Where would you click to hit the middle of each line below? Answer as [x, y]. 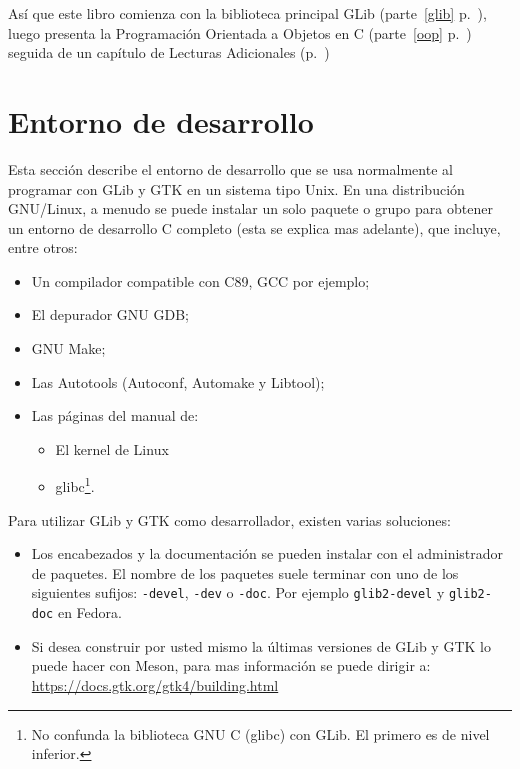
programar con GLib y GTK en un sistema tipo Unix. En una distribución [236, 188]
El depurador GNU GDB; [110, 314]
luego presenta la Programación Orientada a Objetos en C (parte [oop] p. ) [240, 32]
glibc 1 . [75, 485]
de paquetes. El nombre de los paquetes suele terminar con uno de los [245, 572]
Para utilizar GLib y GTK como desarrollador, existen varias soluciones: [229, 519]
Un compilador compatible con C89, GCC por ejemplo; [200, 280]
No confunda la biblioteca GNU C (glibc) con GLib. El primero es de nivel [260, 733]
